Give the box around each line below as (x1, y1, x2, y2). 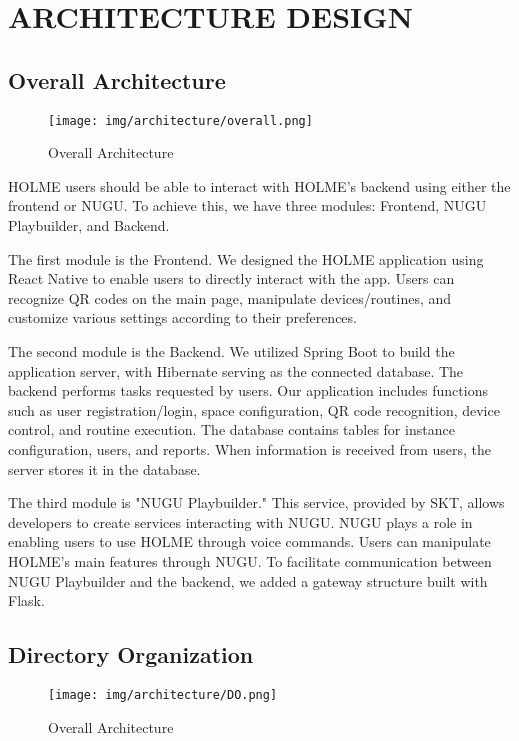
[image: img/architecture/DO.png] (48, 687, 278, 702)
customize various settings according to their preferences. (8, 307, 357, 328)
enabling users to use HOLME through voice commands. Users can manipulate (8, 531, 491, 552)
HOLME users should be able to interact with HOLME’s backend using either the (8, 175, 511, 196)
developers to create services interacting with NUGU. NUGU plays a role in (8, 511, 473, 532)
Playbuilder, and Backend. (8, 215, 170, 236)
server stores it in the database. (8, 458, 201, 479)
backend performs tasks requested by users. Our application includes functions (8, 380, 488, 401)
